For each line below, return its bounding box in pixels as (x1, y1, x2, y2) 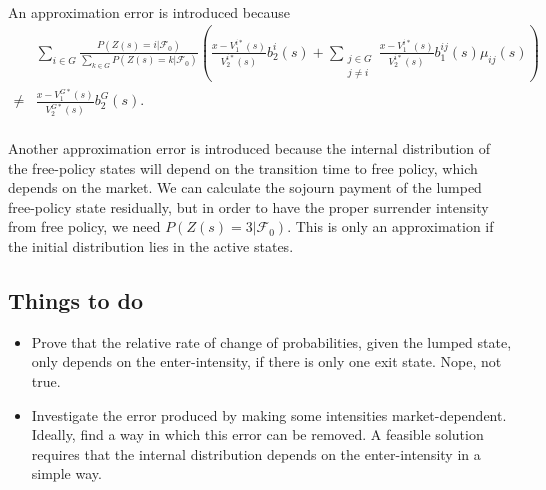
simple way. (31, 463, 102, 484)
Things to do (8, 284, 143, 315)
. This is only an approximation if (287, 216, 494, 237)
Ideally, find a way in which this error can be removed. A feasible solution (31, 424, 484, 445)
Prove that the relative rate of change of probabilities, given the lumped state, (31, 331, 512, 352)
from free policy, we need (8, 216, 161, 237)
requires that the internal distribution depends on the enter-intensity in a (31, 443, 481, 464)
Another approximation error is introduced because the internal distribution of (8, 138, 491, 159)
